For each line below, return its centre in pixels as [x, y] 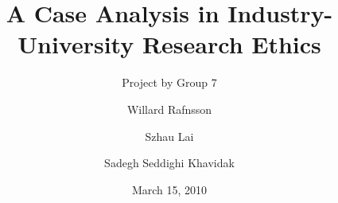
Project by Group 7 [169, 82]
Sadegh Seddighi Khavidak [169, 163]
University [76, 44]
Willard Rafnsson [169, 109]
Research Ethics [231, 44]
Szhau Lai [169, 136]
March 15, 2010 [169, 189]
